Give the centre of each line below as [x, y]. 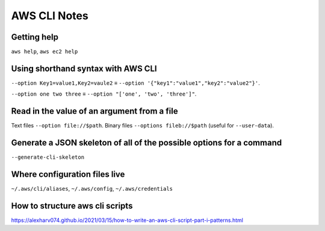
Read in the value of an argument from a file [94, 111]
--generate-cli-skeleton [48, 157]
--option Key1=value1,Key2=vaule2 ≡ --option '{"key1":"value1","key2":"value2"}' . [135, 83]
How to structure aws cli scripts [72, 205]
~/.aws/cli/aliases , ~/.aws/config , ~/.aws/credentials [92, 189]
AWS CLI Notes [50, 16]
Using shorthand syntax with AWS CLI [84, 68]
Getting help [35, 37]
